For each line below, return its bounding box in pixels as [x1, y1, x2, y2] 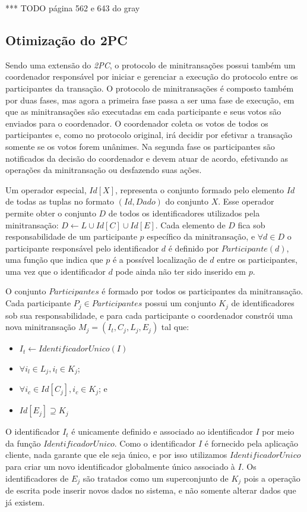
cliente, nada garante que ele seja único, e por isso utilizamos [5, 448, 227, 461]
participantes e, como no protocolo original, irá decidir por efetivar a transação [5, 128, 293, 141]
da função [5, 436, 41, 449]
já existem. [5, 495, 45, 508]
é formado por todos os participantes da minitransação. [102, 285, 303, 297]
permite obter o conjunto [5, 206, 96, 219]
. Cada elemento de [155, 218, 226, 231]
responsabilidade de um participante [5, 230, 137, 243]
